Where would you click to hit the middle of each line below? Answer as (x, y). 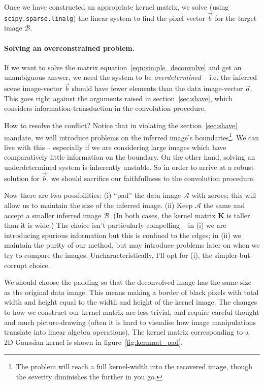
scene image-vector (33, 88)
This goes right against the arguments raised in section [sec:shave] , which (118, 98)
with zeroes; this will (224, 195)
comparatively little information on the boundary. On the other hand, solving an (130, 157)
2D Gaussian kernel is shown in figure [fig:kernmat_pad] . (93, 342)
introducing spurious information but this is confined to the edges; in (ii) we (123, 235)
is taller (238, 215)
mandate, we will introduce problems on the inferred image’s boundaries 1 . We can (132, 136)
